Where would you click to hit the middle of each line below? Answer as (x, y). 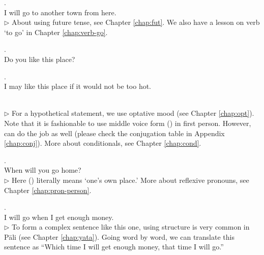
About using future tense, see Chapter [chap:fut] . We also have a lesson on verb (136, 22)
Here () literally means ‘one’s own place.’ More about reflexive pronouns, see (130, 180)
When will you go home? (43, 170)
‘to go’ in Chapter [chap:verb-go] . (56, 32)
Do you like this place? (40, 59)
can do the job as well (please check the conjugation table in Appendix (114, 133)
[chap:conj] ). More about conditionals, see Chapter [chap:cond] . (103, 143)
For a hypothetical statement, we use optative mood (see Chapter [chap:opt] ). (133, 113)
